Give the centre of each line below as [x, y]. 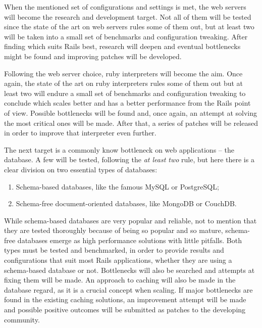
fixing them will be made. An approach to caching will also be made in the [120, 280]
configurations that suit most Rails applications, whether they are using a [118, 260]
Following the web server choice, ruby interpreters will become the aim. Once [123, 73]
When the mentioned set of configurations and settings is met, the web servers [125, 7]
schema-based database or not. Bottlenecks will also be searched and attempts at [129, 270]
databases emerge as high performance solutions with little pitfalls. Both [129, 240]
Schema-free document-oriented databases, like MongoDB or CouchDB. [126, 203]
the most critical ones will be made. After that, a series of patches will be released [131, 123]
